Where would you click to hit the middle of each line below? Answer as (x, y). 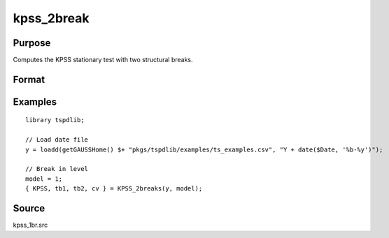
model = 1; (44, 179)
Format (29, 79)
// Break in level (57, 169)
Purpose (32, 43)
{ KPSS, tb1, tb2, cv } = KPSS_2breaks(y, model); (114, 189)
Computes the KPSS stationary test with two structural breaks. (103, 60)
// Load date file (57, 140)
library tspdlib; (55, 120)
